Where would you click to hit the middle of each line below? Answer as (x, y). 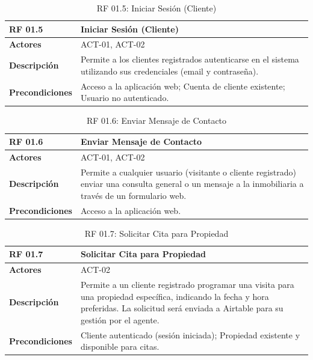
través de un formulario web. (133, 195)
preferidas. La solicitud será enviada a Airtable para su (182, 308)
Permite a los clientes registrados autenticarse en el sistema (190, 59)
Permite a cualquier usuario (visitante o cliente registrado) (188, 172)
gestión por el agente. (120, 319)
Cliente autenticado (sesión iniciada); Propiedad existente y (190, 334)
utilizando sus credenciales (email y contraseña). (169, 71)
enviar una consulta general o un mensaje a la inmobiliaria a (192, 184)
